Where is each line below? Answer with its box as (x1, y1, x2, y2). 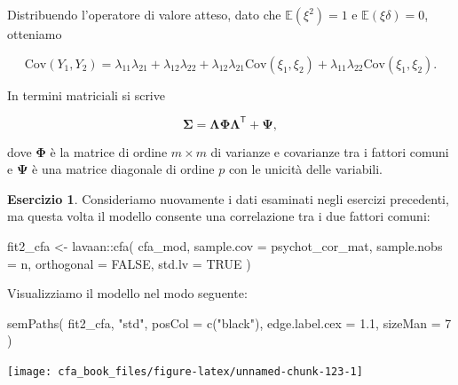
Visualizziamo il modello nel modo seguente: (7, 284, 248, 302)
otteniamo (7, 25, 62, 43)
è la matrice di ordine (50, 142, 168, 161)
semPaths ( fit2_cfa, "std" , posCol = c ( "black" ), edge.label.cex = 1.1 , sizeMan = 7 (7, 313, 452, 332)
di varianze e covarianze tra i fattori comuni (210, 142, 449, 161)
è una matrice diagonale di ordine (32, 160, 215, 178)
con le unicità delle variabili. (228, 160, 383, 178)
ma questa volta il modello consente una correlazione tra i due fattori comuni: (7, 207, 430, 225)
